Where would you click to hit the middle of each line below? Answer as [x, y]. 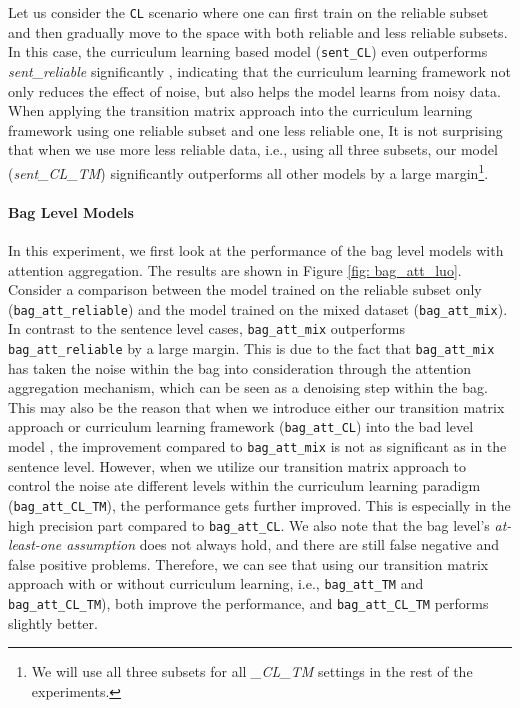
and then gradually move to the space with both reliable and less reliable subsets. [258, 31]
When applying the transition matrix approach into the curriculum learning [240, 110]
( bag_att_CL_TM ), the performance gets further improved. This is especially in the [259, 504]
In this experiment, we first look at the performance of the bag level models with [256, 249]
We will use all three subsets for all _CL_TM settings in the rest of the [252, 671]
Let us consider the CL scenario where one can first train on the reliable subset [248, 12]
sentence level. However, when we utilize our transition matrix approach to [237, 465]
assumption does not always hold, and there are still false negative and [283, 544]
